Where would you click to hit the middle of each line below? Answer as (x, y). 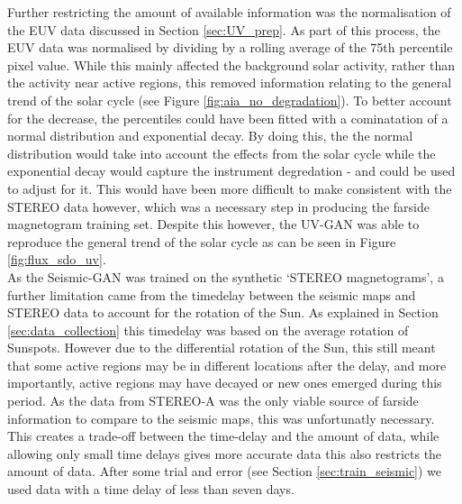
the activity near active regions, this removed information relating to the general (230, 82)
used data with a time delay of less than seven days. (151, 489)
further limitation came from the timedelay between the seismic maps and (212, 294)
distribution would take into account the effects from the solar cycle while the (222, 153)
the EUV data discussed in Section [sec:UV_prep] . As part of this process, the (224, 29)
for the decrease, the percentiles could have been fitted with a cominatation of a (228, 118)
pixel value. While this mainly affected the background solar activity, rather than (231, 64)
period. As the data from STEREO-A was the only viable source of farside (213, 401)
